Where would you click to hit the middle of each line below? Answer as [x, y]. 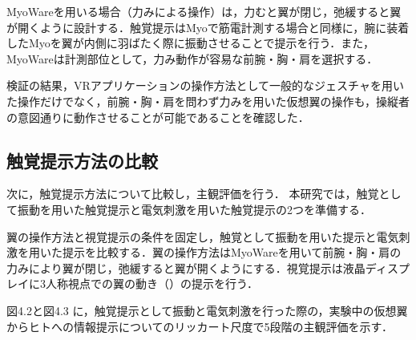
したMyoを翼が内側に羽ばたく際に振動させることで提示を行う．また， [191, 43]
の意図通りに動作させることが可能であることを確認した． [158, 117]
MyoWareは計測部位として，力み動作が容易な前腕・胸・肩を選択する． [192, 58]
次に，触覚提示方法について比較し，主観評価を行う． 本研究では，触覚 [193, 194]
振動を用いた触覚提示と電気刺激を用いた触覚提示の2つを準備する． [194, 209]
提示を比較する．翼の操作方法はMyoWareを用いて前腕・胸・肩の [232, 252]
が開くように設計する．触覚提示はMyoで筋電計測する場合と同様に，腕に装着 [208, 27]
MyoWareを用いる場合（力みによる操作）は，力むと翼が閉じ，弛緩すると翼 [204, 11]
